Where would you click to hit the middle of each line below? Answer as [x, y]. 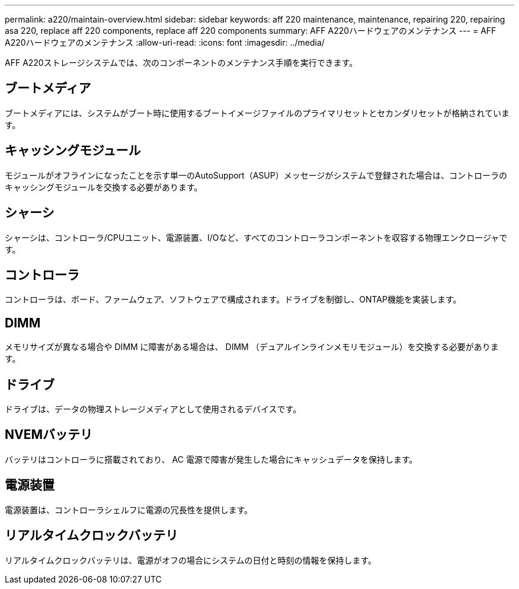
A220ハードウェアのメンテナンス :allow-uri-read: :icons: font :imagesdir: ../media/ [165, 42]
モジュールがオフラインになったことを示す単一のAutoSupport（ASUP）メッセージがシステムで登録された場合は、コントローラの [256, 175]
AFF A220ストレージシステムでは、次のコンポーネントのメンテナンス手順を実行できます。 [181, 63]
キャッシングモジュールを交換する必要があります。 [104, 187]
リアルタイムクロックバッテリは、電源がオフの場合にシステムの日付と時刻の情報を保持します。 [191, 560]
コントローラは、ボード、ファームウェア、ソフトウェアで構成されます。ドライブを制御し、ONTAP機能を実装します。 [233, 300]
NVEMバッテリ [49, 435]
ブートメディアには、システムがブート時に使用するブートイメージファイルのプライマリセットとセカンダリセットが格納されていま [257, 113]
